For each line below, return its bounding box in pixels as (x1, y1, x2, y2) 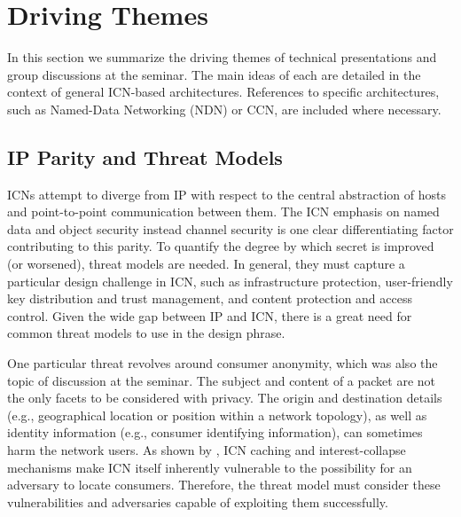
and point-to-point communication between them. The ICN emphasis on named (7, 202, 440, 221)
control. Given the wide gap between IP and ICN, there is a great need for (7, 306, 412, 325)
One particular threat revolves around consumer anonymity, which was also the (7, 354, 438, 372)
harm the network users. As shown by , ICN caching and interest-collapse (7, 441, 406, 459)
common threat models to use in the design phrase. (7, 324, 285, 342)
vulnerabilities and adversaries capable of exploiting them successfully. (7, 492, 388, 511)
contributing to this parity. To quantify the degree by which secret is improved (7, 237, 434, 255)
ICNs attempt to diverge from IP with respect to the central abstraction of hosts (7, 184, 447, 203)
